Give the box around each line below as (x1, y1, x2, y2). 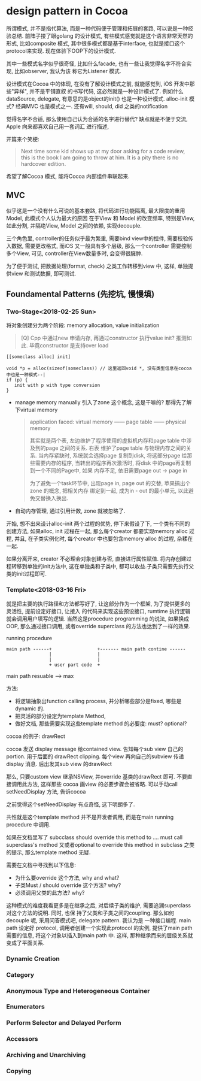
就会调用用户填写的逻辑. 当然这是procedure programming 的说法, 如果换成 (6, 615, 190, 622)
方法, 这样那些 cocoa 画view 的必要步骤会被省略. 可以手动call (26, 780, 178, 788)
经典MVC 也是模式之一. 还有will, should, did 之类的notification (16, 102, 168, 110)
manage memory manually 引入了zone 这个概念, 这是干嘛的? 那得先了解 (14, 399, 192, 406)
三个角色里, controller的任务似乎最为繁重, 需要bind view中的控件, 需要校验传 (6, 235, 194, 242)
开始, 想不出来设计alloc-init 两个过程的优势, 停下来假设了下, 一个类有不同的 (6, 520, 190, 528)
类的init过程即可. (6, 570, 47, 577)
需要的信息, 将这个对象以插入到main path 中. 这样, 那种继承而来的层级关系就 (6, 931, 193, 938)
